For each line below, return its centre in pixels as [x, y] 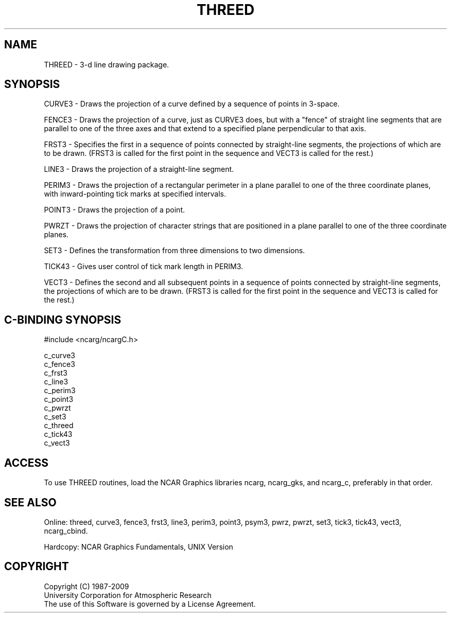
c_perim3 [60, 391]
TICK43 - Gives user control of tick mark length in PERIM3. [144, 267]
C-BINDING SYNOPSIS [63, 320]
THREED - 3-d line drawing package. [107, 64]
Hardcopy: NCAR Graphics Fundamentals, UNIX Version [138, 547]
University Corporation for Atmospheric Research [128, 595]
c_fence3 [59, 364]
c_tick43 [58, 434]
